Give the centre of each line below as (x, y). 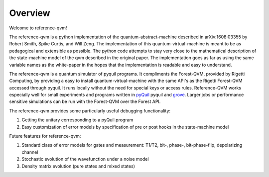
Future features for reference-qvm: (45, 136)
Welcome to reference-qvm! (38, 28)
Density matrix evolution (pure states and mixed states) (78, 166)
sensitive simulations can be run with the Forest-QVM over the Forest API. (85, 101)
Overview (30, 13)
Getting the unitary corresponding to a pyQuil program (77, 120)
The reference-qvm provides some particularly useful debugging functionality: (90, 111)
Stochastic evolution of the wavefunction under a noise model (85, 159)
